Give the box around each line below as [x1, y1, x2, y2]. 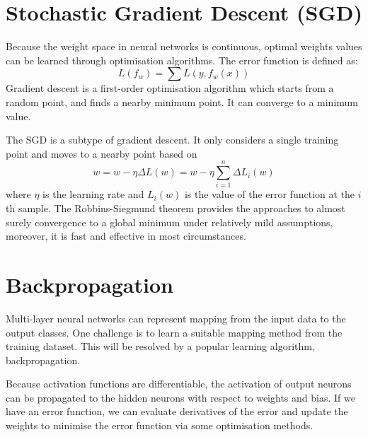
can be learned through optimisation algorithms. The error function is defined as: [6, 52, 358, 67]
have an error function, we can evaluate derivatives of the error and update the [6, 404, 348, 419]
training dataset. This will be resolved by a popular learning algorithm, [6, 339, 315, 354]
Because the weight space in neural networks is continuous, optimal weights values [6, 39, 362, 54]
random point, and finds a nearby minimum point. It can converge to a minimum [6, 94, 358, 109]
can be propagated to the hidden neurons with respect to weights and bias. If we [6, 390, 355, 404]
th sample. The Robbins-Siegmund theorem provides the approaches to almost [6, 201, 345, 215]
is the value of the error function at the [184, 187, 355, 202]
